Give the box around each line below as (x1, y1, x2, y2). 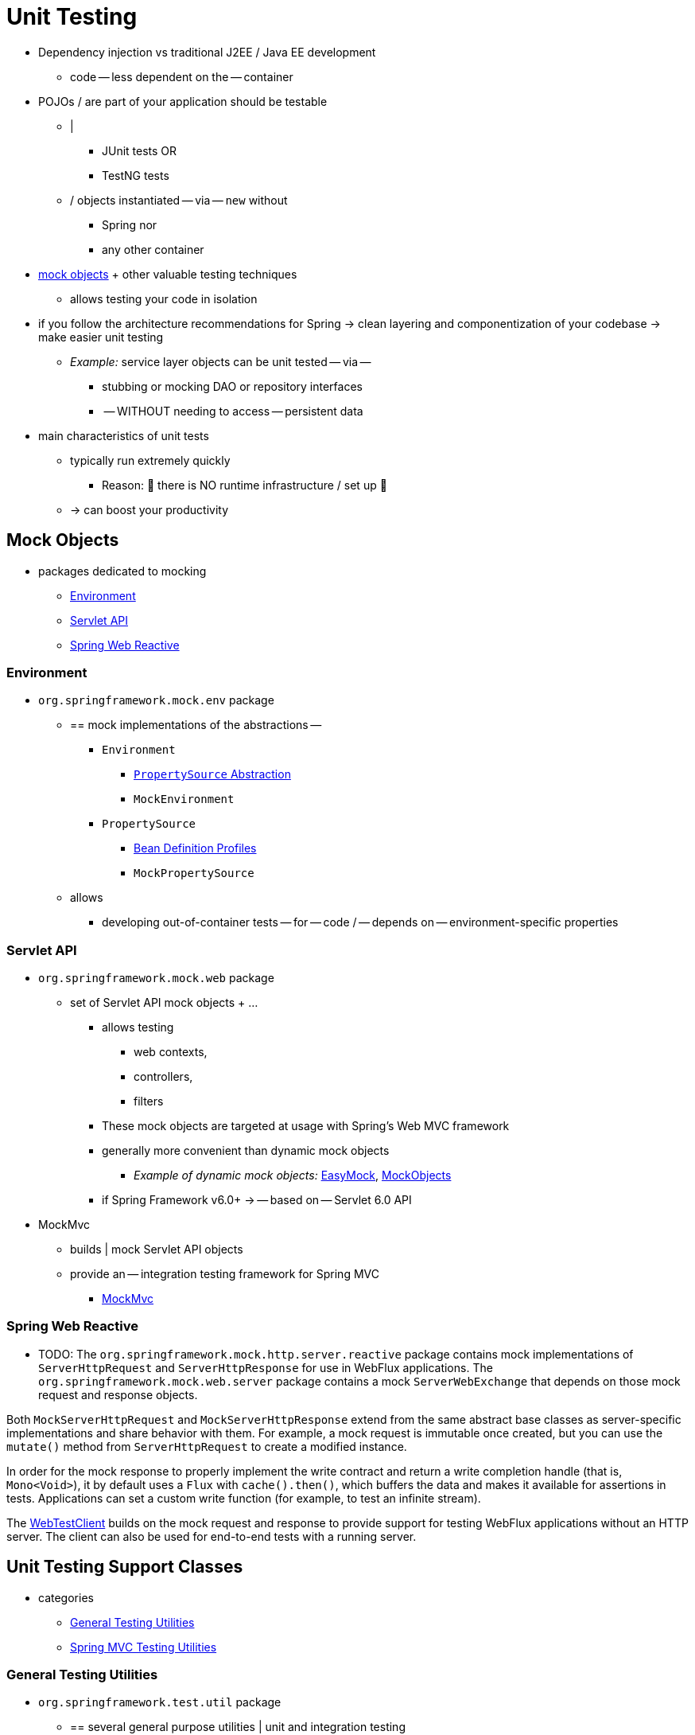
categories (38, 1590, 94, 1604)
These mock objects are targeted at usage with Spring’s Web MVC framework (102, 1119, 510, 1133)
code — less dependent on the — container (70, 69, 293, 84)
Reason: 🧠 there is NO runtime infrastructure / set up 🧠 (102, 478, 387, 492)
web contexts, (134, 1045, 208, 1059)
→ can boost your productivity (70, 502, 229, 517)
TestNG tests (102, 168, 169, 182)
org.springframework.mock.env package (38, 693, 274, 708)
